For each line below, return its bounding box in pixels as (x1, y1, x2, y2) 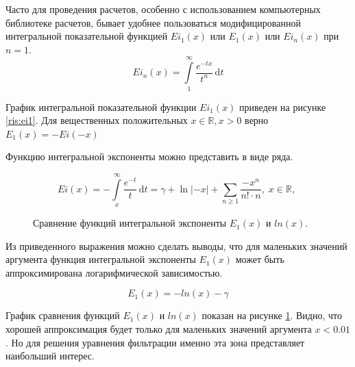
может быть (235, 252, 284, 266)
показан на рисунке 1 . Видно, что (201, 308, 342, 322)
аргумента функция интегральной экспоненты (5, 252, 196, 266)
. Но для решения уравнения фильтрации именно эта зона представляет (5, 335, 305, 349)
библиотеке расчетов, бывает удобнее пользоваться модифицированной (5, 15, 301, 29)
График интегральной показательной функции (5, 99, 197, 114)
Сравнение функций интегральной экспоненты (33, 216, 227, 230)
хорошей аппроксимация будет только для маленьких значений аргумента (5, 322, 312, 336)
